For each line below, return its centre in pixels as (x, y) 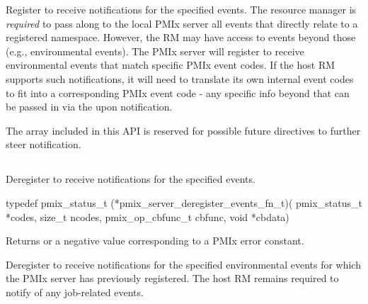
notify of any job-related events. (75, 292)
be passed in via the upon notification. (89, 107)
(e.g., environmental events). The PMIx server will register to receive (155, 51)
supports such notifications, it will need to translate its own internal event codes (180, 78)
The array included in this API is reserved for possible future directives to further (183, 130)
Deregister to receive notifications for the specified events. (131, 179)
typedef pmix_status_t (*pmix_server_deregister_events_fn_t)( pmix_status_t (184, 202)
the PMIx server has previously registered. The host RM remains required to (172, 278)
